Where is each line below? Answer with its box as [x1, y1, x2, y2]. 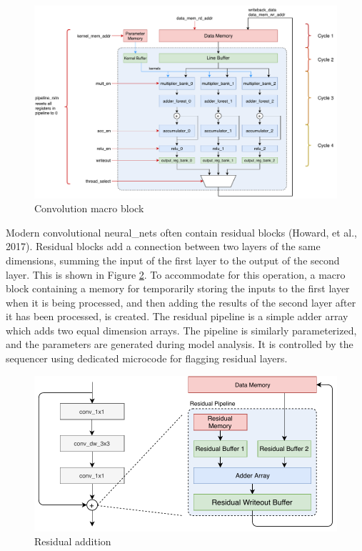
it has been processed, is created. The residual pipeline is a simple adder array [6, 309, 348, 324]
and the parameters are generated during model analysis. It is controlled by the [6, 337, 353, 352]
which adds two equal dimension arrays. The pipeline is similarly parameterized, [6, 322, 357, 337]
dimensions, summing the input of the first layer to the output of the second [6, 252, 340, 267]
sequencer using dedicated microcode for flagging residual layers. [6, 351, 288, 366]
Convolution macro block [34, 201, 144, 216]
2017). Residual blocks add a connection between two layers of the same [6, 239, 321, 254]
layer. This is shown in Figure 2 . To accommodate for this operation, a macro [6, 267, 346, 282]
